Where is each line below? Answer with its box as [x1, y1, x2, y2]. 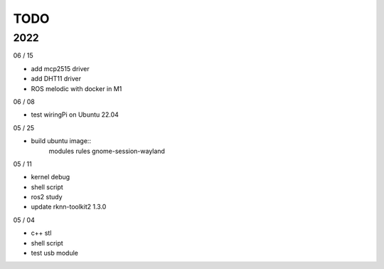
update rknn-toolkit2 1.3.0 [31, 203, 107, 211]
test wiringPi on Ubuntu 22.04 [31, 110, 119, 119]
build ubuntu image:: [31, 137, 92, 145]
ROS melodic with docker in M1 [31, 84, 122, 93]
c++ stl [31, 228, 52, 238]
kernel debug [31, 173, 70, 181]
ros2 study [31, 193, 63, 201]
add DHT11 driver [31, 75, 82, 83]
